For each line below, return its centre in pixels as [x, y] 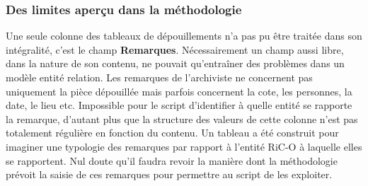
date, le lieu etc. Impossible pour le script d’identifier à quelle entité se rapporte [179, 105]
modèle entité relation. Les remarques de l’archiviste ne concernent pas [159, 77]
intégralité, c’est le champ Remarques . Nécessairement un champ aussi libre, [175, 49]
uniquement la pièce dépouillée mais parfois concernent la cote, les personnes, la [179, 91]
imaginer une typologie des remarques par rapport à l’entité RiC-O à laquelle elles [184, 146]
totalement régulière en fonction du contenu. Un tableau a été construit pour [172, 133]
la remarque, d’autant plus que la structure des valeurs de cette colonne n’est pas [182, 118]
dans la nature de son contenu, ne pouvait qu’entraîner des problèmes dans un [175, 63]
